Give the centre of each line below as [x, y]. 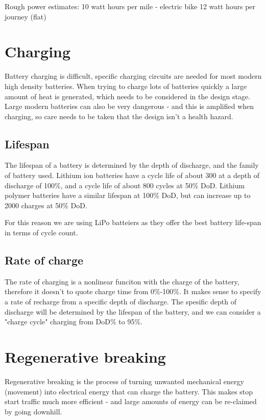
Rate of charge [44, 260]
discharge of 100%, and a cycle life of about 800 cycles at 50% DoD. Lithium [125, 185]
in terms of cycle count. [41, 233]
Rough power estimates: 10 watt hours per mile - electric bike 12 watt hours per [130, 6]
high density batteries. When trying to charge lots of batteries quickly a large [126, 86]
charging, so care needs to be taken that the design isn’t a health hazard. [119, 116]
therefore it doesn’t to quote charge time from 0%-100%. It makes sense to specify [133, 291]
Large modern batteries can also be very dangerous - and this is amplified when [129, 106]
